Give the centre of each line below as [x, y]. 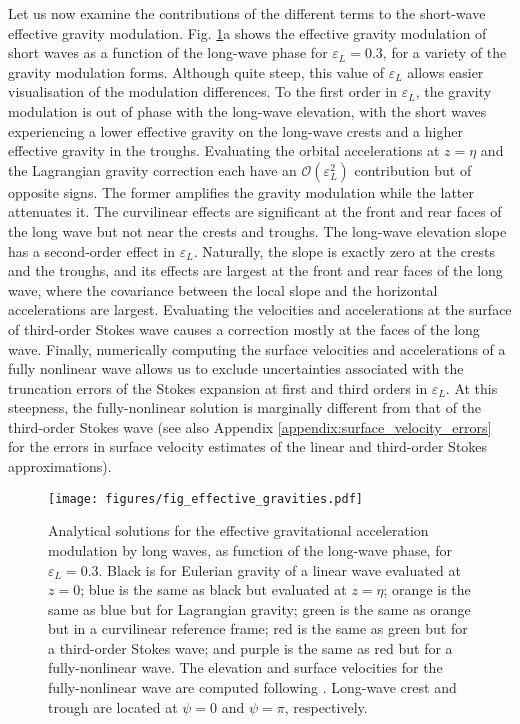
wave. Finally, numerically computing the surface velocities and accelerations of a [257, 348]
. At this [471, 387]
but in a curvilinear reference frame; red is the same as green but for [258, 628]
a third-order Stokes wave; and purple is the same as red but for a [250, 647]
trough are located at [113, 706]
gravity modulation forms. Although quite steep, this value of [196, 71]
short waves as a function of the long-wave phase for [168, 52]
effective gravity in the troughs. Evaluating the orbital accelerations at [224, 150]
